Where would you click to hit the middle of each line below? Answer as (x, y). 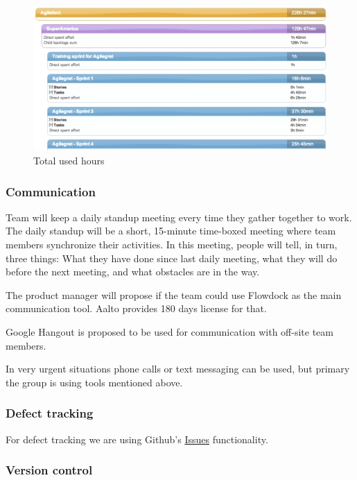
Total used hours (69, 161)
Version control (49, 470)
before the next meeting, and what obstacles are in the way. (133, 272)
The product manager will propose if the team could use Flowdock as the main (174, 294)
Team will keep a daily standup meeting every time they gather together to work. (179, 217)
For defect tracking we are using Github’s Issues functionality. (137, 439)
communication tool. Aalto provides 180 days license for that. (136, 308)
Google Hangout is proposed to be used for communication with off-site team (169, 332)
